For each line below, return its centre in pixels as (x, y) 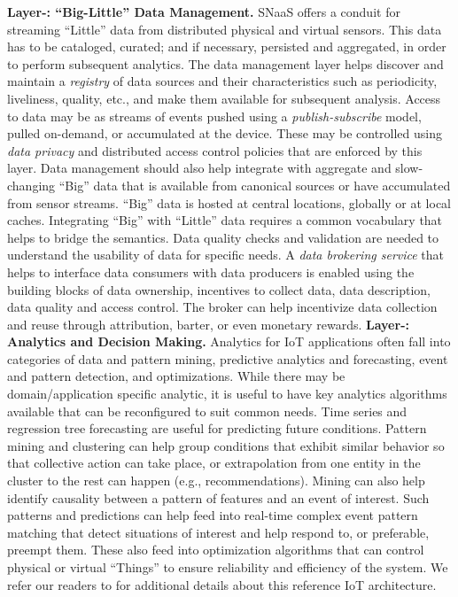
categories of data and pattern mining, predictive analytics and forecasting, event (228, 358)
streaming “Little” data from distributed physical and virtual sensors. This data (225, 29)
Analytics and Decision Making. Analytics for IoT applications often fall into (229, 341)
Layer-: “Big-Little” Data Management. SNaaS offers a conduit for (204, 12)
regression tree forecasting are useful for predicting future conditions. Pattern (217, 428)
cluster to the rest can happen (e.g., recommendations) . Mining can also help (216, 481)
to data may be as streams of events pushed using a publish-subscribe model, (214, 116)
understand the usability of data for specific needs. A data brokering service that (226, 255)
